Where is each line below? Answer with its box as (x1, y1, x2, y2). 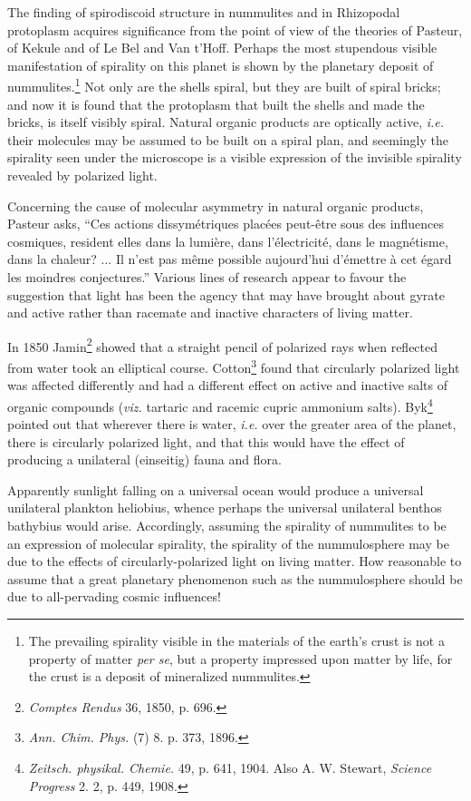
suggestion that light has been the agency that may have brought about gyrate (7, 285, 445, 304)
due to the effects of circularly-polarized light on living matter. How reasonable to (7, 552, 462, 571)
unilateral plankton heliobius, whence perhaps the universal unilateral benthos (7, 498, 442, 517)
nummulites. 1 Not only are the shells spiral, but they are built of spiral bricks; (7, 74, 441, 96)
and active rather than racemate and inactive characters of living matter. (7, 303, 413, 322)
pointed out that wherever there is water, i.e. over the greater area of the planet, (7, 415, 457, 434)
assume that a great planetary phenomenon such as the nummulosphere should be (7, 569, 463, 588)
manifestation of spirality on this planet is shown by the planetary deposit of (7, 55, 434, 74)
